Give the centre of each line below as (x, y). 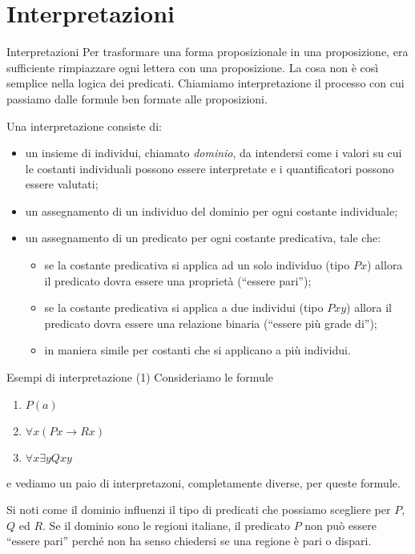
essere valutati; (62, 184)
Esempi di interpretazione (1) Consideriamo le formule (140, 377)
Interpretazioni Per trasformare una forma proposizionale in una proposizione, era (207, 52)
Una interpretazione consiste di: (84, 125)
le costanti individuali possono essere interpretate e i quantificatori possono (210, 168)
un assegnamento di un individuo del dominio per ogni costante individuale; (212, 210)
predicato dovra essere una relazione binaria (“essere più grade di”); (211, 323)
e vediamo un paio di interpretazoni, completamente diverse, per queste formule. (203, 482)
